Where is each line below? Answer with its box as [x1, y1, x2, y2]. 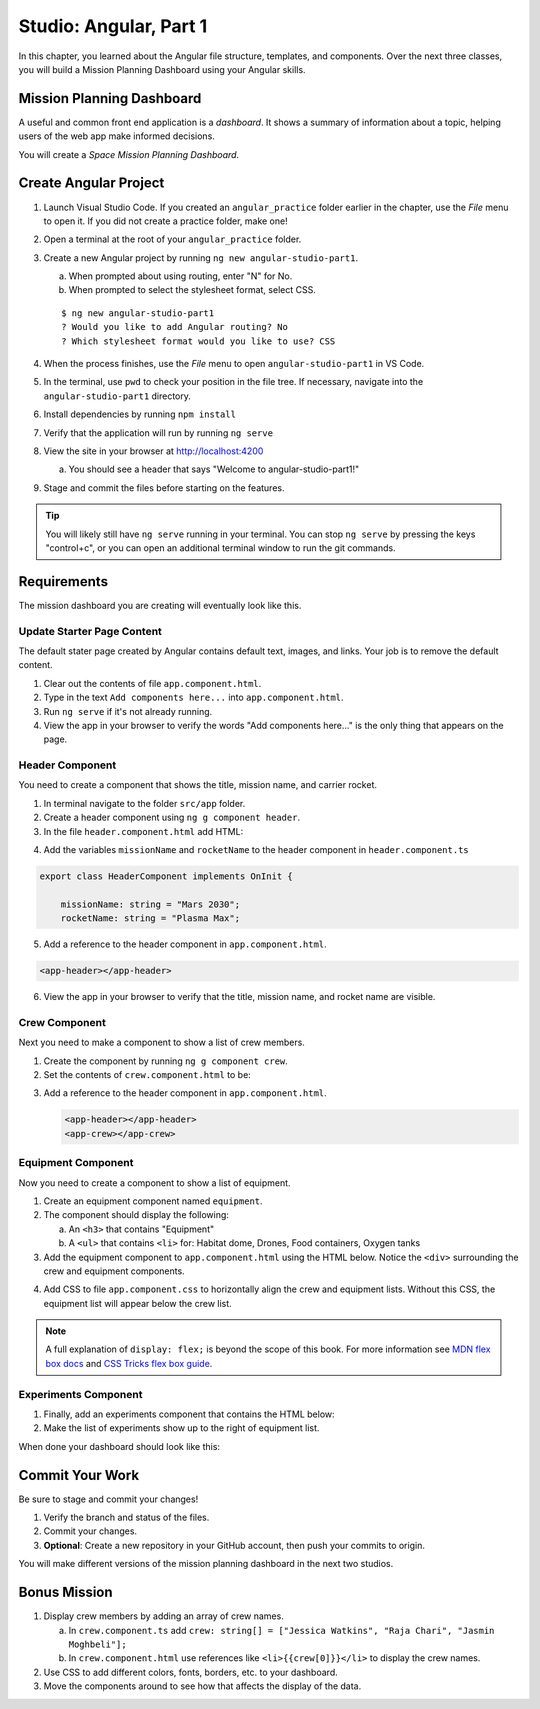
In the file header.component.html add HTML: [43, 825, 244, 837]
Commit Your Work [18, 1466, 140, 1484]
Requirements [18, 573, 109, 590]
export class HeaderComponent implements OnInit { [39, 871, 294, 882]
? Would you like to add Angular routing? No [61, 321, 289, 333]
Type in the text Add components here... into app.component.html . [43, 691, 344, 704]
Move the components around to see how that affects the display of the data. [43, 1680, 362, 1692]
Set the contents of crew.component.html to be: [43, 1069, 252, 1081]
